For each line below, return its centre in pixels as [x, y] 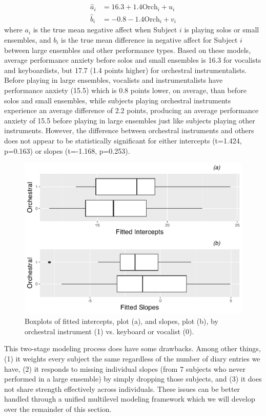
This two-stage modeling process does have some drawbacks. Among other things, [132, 348]
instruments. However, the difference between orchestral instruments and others [129, 130]
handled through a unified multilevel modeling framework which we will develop [130, 399]
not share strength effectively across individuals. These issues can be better [122, 388]
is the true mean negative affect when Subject [105, 30]
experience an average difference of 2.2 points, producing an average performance [131, 110]
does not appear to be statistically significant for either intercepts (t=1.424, [123, 140]
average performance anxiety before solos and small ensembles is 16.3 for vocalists [133, 60]
